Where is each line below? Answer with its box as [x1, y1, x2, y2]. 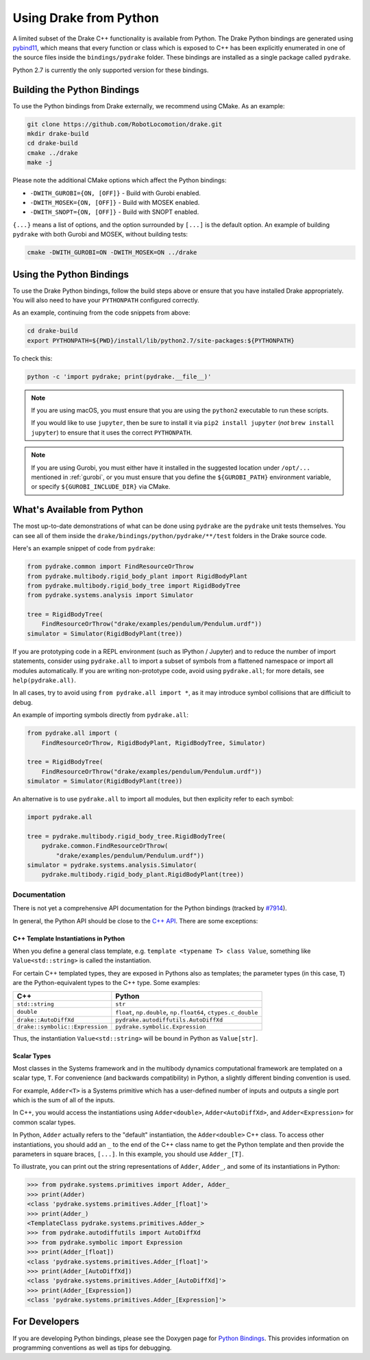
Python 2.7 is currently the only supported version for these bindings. [12, 66, 209, 74]
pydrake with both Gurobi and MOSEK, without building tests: [12, 230, 188, 239]
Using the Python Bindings [12, 268, 129, 280]
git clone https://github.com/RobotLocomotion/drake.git [27, 120, 223, 128]
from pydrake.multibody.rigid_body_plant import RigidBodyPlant [27, 572, 248, 580]
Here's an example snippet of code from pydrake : [12, 544, 156, 552]
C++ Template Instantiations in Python [12, 934, 125, 943]
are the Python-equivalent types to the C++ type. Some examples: [12, 979, 200, 987]
